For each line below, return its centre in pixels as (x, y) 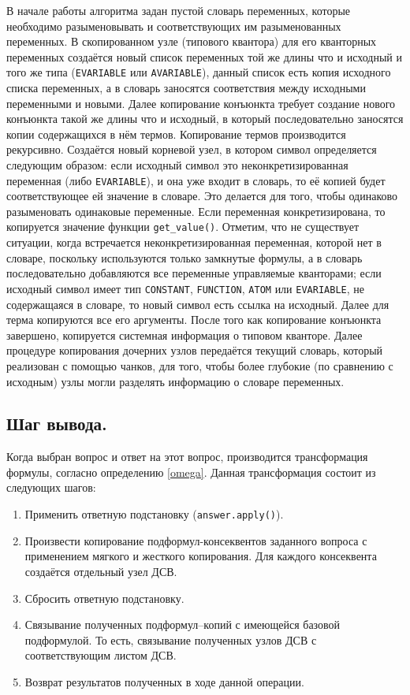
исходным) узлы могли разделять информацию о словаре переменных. (175, 381)
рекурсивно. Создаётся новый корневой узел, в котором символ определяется (192, 149)
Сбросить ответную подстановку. (104, 598)
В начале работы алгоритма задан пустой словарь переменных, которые (179, 10)
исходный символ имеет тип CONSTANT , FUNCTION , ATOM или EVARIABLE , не (185, 288)
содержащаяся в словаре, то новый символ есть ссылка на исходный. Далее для (198, 304)
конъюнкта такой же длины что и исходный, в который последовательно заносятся (205, 119)
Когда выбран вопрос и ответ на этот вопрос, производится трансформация (187, 457)
